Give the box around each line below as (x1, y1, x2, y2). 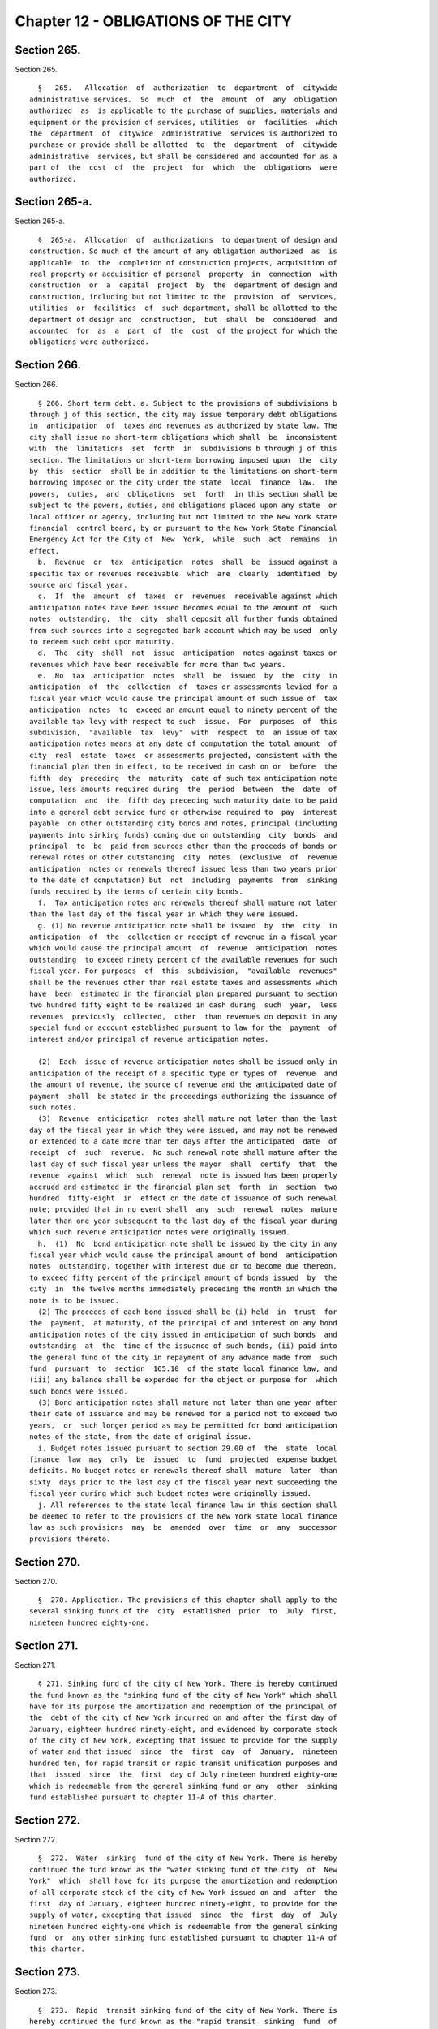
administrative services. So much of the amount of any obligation (29, 94, 337, 104)
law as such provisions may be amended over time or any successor (29, 1523, 337, 1532)
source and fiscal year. (29, 580, 128, 589)
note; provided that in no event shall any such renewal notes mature (29, 1205, 337, 1214)
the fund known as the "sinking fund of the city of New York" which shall (29, 1691, 337, 1699)
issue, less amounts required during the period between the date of (29, 784, 337, 794)
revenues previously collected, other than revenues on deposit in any (29, 1011, 337, 1021)
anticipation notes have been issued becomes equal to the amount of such (29, 603, 337, 612)
